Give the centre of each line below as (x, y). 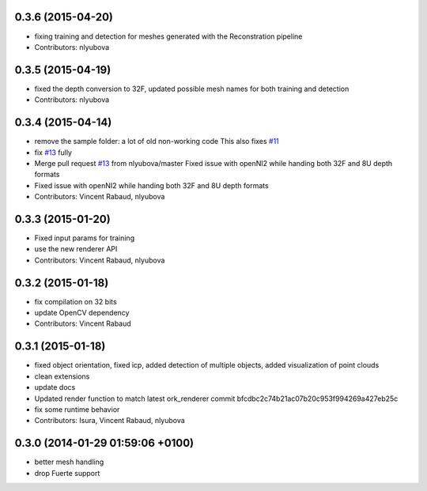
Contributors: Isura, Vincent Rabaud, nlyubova (110, 421)
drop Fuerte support (67, 473)
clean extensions (62, 376)
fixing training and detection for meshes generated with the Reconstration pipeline (168, 36)
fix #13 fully (53, 152)
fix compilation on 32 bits (76, 301)
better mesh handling (69, 462)
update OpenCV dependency (82, 313)
